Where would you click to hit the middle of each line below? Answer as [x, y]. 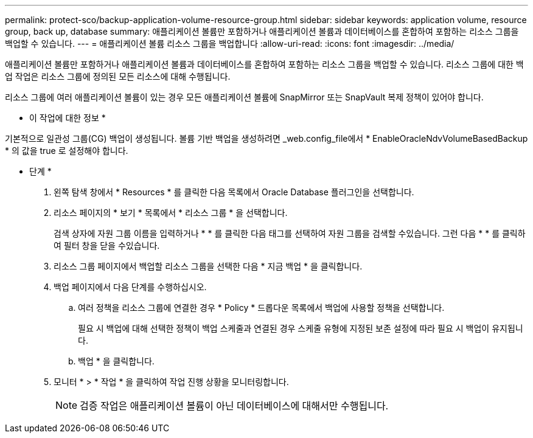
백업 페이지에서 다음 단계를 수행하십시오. [130, 287]
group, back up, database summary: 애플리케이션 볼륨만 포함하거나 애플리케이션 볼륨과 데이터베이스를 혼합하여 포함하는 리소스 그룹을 [262, 31]
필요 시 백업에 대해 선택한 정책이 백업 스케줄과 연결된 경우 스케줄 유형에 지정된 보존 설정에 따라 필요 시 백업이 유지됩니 [301, 328]
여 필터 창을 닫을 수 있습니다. [107, 245]
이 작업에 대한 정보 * [68, 118]
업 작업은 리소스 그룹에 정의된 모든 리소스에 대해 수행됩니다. [118, 76]
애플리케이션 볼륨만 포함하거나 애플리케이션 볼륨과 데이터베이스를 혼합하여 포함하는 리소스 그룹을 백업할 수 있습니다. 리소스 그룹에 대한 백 [264, 64]
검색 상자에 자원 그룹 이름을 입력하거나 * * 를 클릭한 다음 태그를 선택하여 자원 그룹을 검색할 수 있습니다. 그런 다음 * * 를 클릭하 [290, 233]
